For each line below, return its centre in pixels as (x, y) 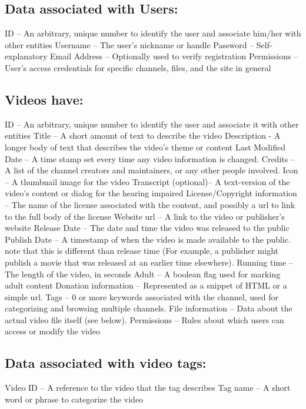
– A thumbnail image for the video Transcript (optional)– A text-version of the (147, 181)
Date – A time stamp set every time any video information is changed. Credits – (150, 158)
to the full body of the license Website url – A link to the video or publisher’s (145, 216)
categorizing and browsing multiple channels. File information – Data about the (149, 308)
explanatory (26, 56)
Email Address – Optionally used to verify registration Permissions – (174, 56)
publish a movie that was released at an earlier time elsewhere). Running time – (149, 262)
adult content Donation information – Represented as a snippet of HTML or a (146, 285)
